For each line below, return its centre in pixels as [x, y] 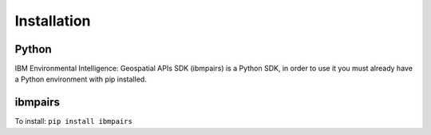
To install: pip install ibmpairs [74, 121]
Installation [53, 21]
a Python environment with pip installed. [81, 79]
